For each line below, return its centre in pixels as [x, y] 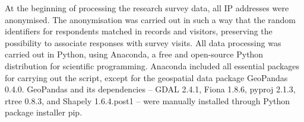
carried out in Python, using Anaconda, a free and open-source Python [134, 54]
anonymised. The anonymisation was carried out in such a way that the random [151, 19]
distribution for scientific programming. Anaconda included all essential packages [152, 65]
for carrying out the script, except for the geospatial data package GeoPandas [146, 77]
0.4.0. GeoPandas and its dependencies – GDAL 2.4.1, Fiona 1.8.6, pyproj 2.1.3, [150, 89]
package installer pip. [44, 112]
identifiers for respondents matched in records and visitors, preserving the [139, 31]
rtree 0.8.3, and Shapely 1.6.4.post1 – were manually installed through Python [148, 100]
